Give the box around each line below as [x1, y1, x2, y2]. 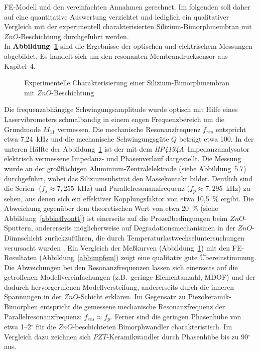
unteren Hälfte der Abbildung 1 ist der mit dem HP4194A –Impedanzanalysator [4, 143, 250, 154]
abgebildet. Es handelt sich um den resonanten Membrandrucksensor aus [4, 50, 228, 61]
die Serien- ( [4, 183, 42, 193]
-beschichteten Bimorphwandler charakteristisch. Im [72, 321, 232, 332]
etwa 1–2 [4, 321, 31, 332]
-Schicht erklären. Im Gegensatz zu [78, 291, 186, 302]
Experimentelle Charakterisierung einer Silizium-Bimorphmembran [24, 77, 230, 88]
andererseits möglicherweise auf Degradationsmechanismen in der [35, 222, 235, 233]
